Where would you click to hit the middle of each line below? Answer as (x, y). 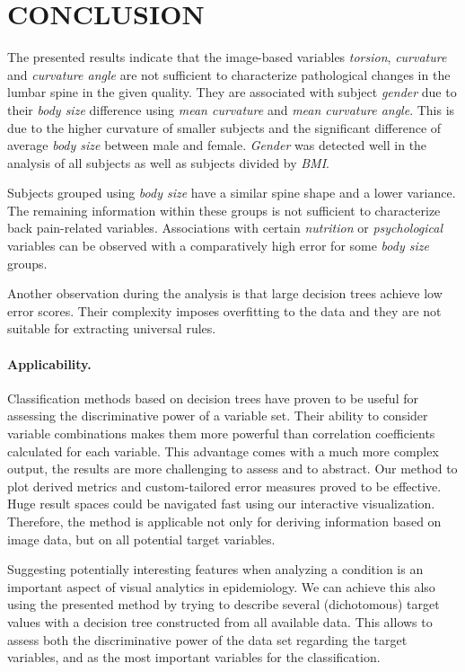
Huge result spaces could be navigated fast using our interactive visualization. (221, 504)
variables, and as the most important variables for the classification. (194, 657)
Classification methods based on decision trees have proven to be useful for (213, 398)
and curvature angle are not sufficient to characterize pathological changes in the (229, 74)
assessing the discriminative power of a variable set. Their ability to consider (218, 416)
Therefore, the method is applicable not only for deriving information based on (224, 521)
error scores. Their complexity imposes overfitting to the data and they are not (224, 310)
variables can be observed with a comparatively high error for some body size (218, 246)
